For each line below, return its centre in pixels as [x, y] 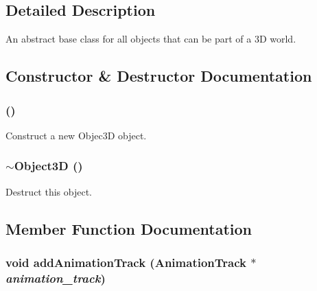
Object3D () [48, 166]
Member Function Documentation [129, 228]
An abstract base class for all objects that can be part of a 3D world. [151, 39]
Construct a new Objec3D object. [76, 135]
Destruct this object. [49, 191]
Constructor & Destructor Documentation [159, 76]
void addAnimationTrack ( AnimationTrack [126, 262]
